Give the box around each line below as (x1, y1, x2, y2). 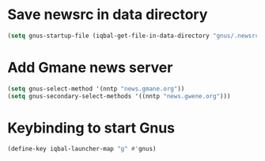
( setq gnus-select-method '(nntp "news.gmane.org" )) (7, 85, 185, 93)
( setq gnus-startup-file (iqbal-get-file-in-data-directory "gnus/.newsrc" (7, 32, 263, 40)
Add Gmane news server (7, 59, 173, 76)
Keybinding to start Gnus (7, 119, 176, 136)
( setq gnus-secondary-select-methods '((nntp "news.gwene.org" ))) (7, 92, 231, 100)
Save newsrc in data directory (7, 6, 208, 24)
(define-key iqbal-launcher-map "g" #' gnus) (7, 145, 157, 153)
